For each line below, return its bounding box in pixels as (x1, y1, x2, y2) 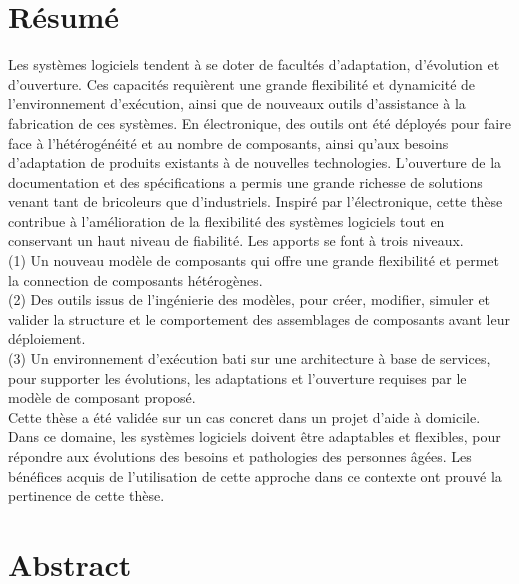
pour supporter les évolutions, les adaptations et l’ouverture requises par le (8, 367, 467, 388)
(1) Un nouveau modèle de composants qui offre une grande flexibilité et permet (8, 250, 500, 271)
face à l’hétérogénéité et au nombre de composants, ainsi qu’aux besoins (8, 132, 449, 153)
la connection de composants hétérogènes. (8, 269, 263, 290)
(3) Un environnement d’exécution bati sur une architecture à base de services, (8, 348, 491, 369)
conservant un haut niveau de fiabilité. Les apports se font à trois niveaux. (8, 230, 464, 251)
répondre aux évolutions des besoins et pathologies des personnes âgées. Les (8, 446, 472, 466)
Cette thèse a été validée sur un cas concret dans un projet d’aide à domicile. (8, 406, 481, 427)
